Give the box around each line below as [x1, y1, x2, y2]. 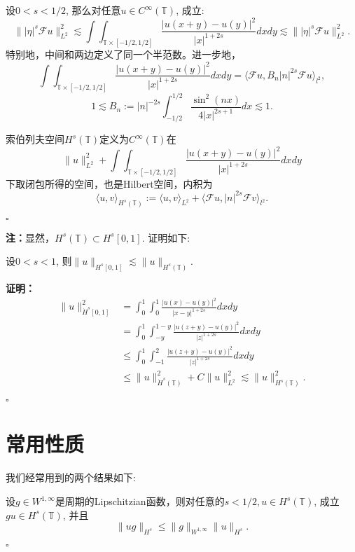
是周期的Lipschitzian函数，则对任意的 [55, 494, 225, 509]
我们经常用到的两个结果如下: [6, 470, 136, 485]
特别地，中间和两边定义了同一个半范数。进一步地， [6, 47, 241, 62]
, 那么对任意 [65, 3, 121, 17]
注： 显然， [6, 230, 55, 244]
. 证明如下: [141, 230, 190, 244]
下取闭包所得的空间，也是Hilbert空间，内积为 [6, 176, 213, 191]
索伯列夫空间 [6, 132, 64, 146]
